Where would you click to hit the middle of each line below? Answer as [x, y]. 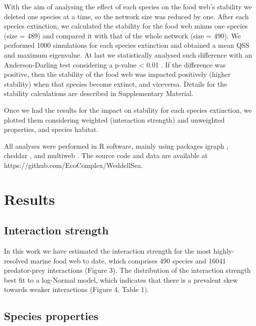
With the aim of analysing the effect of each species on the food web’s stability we [128, 6]
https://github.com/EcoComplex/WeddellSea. [74, 165]
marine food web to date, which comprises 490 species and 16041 [128, 260]
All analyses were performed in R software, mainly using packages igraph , [116, 146]
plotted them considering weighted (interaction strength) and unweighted [114, 119]
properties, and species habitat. [51, 129]
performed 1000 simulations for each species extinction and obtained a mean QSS [127, 45]
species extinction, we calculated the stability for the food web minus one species [126, 26]
